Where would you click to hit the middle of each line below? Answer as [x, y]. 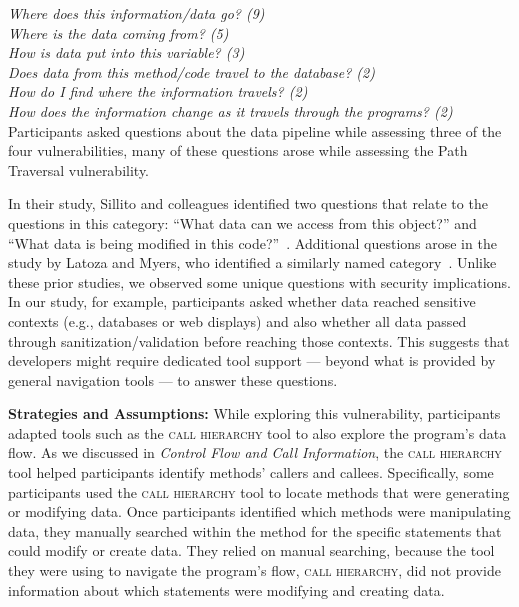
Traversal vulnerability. [79, 169]
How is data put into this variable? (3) [126, 52]
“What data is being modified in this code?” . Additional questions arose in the [252, 242]
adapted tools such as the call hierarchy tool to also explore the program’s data [257, 432]
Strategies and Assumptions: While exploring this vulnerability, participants [254, 413]
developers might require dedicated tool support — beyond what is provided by [252, 360]
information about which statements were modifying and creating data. [226, 589]
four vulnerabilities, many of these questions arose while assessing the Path [238, 150]
